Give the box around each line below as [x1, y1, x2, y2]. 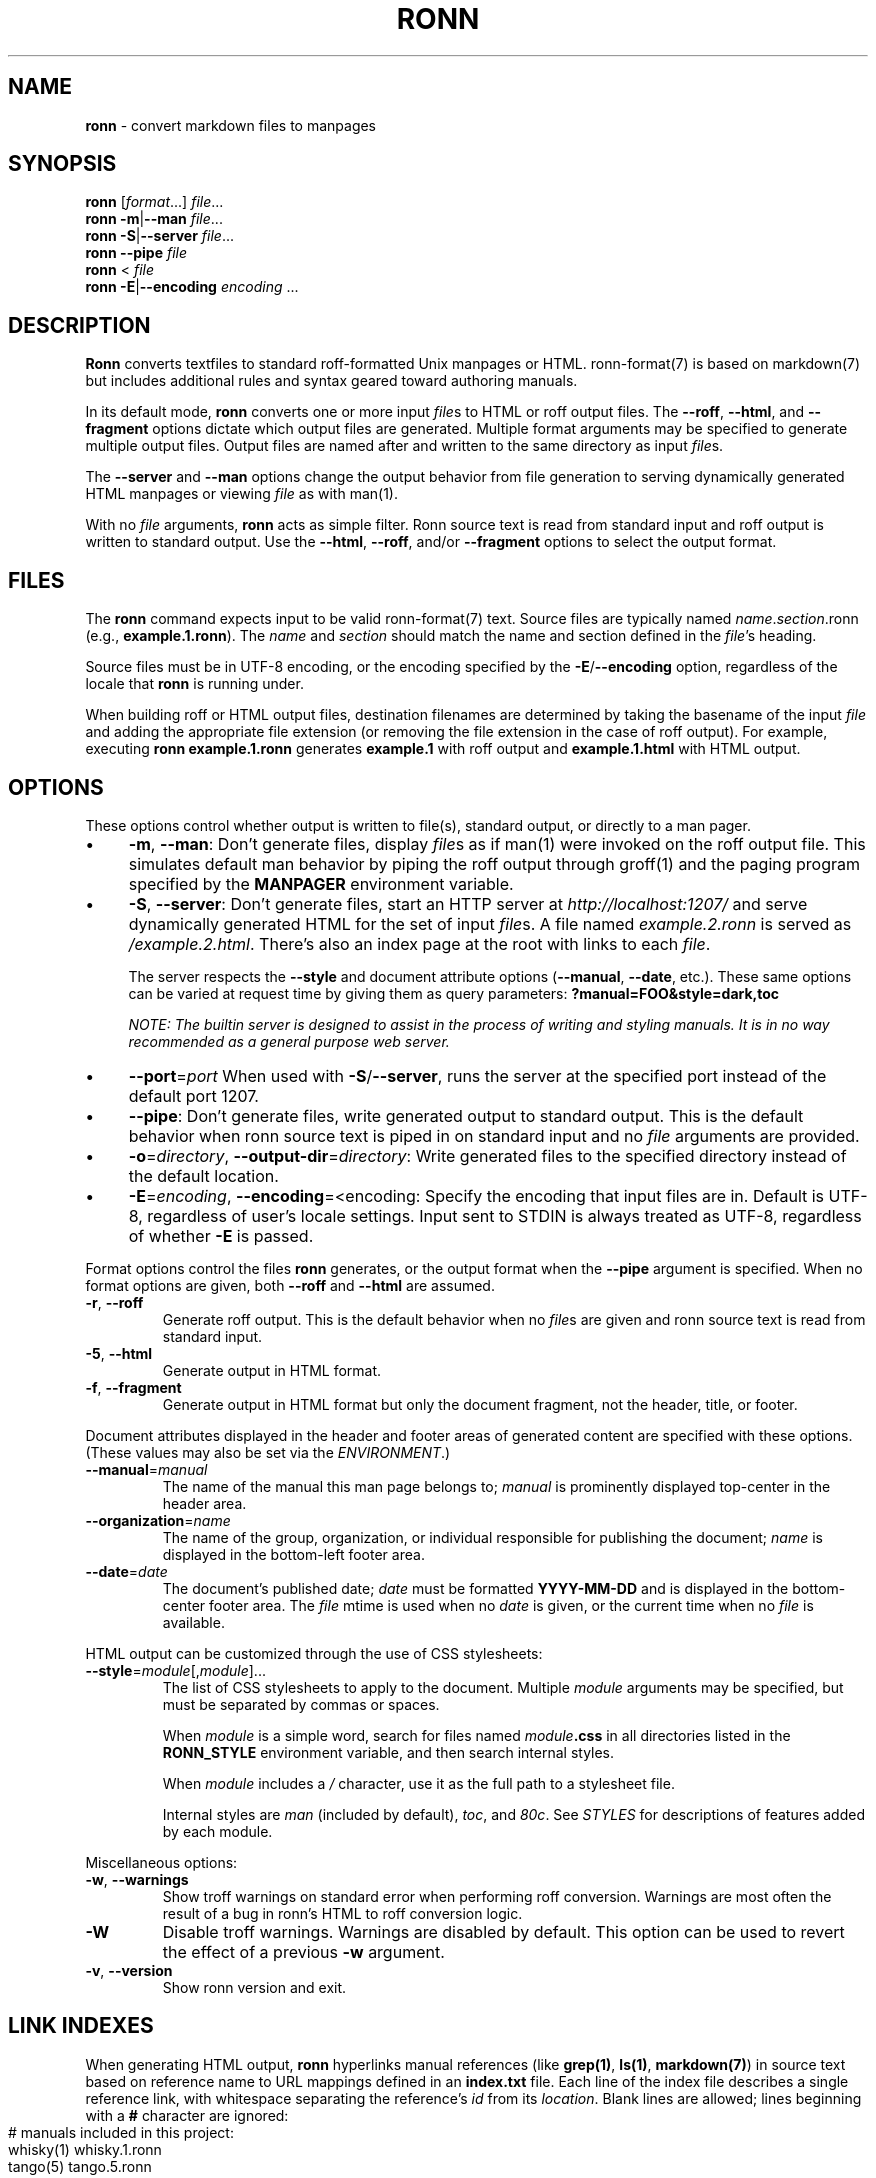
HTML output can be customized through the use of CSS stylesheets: [85, 1644, 543, 1662]
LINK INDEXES [8, 2013, 154, 2039]
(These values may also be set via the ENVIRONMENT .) [85, 1443, 451, 1461]
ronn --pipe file [85, 244, 187, 262]
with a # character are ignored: [85, 2106, 289, 2124]
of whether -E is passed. [128, 1225, 314, 1246]
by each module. [162, 1822, 273, 1840]
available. [162, 1613, 225, 1631]
